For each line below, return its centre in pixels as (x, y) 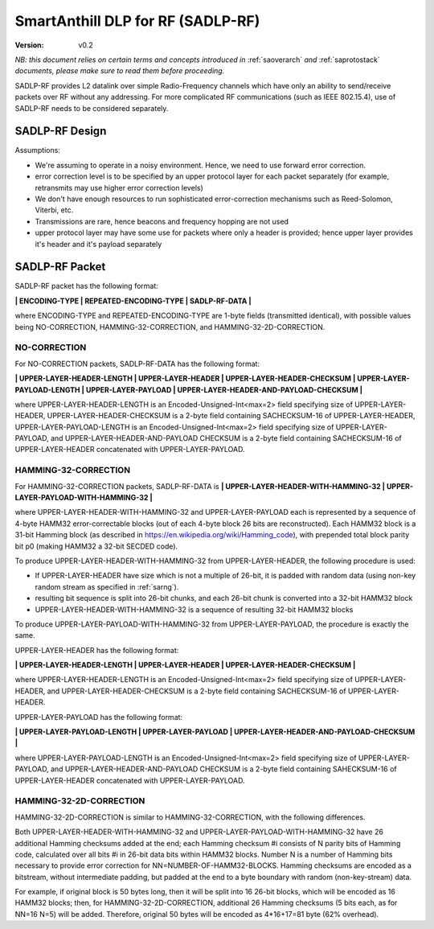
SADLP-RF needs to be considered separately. (92, 108)
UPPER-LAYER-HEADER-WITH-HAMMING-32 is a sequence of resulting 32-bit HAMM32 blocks (194, 609)
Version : (29, 45)
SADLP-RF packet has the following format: (86, 286)
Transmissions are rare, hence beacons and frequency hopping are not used (162, 221)
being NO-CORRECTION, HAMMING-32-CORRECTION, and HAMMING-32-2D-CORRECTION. (170, 327)
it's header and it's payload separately (98, 244)
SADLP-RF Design (61, 132)
